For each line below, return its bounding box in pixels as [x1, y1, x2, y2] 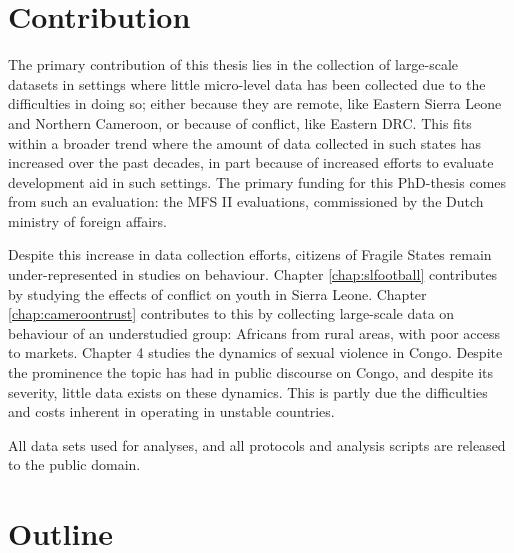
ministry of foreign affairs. [8, 210, 167, 231]
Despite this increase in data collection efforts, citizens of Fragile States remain [8, 244, 492, 265]
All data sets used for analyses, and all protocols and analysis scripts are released [8, 434, 506, 455]
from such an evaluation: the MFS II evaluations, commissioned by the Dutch [8, 191, 484, 212]
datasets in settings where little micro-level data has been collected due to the [8, 73, 486, 94]
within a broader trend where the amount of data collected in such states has [8, 132, 481, 153]
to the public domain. [8, 454, 141, 475]
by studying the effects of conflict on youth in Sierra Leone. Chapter [8, 283, 427, 304]
